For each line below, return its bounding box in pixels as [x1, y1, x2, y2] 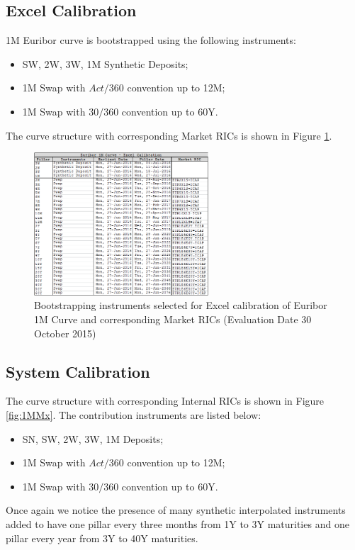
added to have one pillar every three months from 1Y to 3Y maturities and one [6, 516, 349, 531]
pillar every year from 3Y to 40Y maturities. [6, 530, 198, 545]
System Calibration [6, 360, 150, 382]
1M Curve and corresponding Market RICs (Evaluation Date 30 [34, 312, 312, 327]
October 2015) [34, 325, 96, 340]
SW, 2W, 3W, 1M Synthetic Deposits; [22, 56, 188, 71]
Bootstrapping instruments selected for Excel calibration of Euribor [34, 298, 327, 313]
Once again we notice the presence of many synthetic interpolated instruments [6, 503, 346, 517]
